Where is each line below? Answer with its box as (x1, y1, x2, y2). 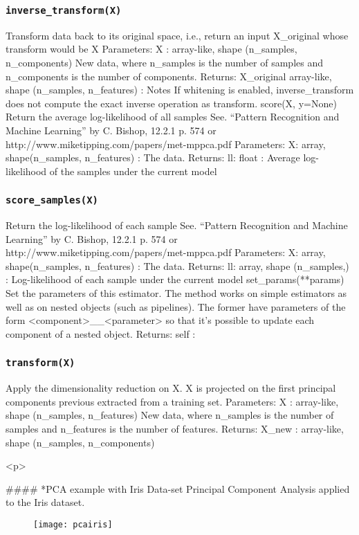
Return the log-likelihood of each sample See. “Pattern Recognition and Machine (6, 218, 348, 233)
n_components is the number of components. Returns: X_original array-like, (6, 69, 332, 83)
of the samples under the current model (49, 163, 217, 178)
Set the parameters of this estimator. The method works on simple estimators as (6, 286, 347, 300)
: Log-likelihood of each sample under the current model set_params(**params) (6, 272, 344, 287)
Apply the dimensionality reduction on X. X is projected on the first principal (6, 381, 336, 395)
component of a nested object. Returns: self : (6, 326, 196, 341)
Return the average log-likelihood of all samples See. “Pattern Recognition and (6, 109, 340, 124)
